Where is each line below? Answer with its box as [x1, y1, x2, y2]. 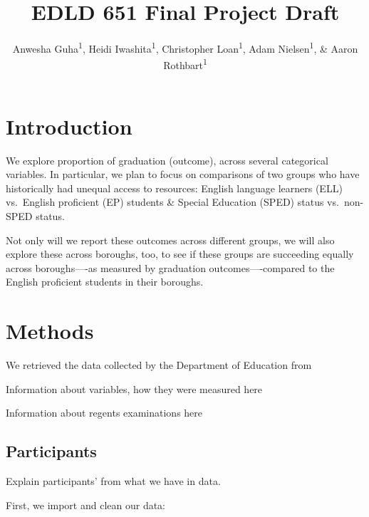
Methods [6, 316, 94, 345]
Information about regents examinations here [6, 405, 203, 420]
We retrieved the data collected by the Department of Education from [6, 357, 312, 372]
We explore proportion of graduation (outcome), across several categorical [6, 152, 328, 167]
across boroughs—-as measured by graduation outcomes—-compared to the [6, 260, 335, 275]
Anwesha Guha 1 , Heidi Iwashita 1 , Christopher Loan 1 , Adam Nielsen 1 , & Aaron [12, 39, 358, 56]
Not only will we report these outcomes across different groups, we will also [6, 232, 335, 247]
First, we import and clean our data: [6, 497, 166, 512]
